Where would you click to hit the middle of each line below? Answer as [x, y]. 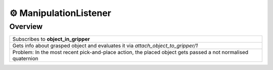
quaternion [26, 58]
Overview [26, 26]
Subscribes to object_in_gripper [51, 39]
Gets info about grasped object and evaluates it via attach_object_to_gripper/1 [105, 46]
